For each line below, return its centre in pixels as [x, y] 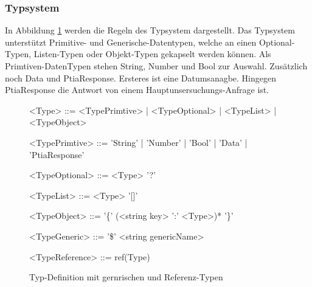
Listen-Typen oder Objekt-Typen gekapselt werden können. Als [152, 54]
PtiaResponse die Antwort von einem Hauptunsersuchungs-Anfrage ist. [137, 90]
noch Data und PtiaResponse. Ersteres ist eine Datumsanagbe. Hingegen [141, 78]
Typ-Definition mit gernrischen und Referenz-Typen [126, 277]
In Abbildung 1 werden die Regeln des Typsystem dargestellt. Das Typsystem [150, 30]
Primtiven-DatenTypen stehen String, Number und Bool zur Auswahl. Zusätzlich [156, 66]
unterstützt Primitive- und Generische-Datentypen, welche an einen [131, 42]
